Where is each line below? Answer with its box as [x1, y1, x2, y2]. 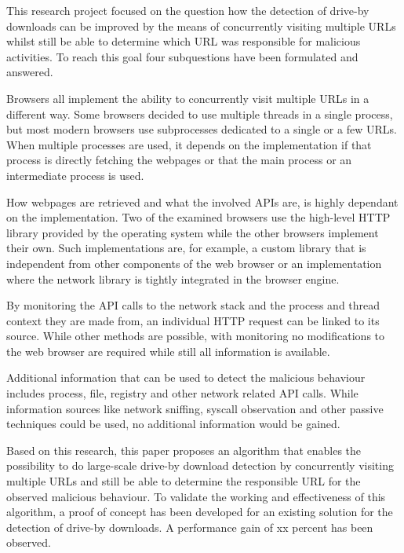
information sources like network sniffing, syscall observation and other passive [6, 400, 384, 416]
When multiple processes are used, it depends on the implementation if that [6, 136, 372, 152]
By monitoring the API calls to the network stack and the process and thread [6, 297, 380, 313]
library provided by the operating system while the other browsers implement [6, 224, 379, 240]
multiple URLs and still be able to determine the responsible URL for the [6, 473, 361, 489]
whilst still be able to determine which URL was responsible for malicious [6, 33, 361, 49]
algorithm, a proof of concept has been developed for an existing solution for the [6, 504, 393, 520]
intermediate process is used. [6, 167, 144, 183]
